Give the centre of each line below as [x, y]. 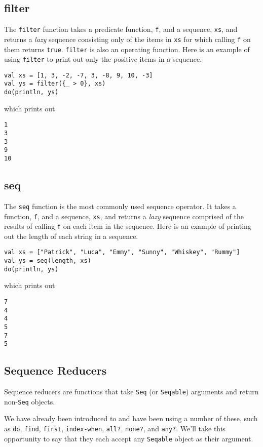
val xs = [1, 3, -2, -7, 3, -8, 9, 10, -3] [79, 75]
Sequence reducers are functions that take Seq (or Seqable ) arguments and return [131, 392]
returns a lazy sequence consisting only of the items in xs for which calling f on [127, 39]
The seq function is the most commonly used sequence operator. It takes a [120, 206]
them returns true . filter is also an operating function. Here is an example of [127, 49]
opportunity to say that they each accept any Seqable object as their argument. [129, 438]
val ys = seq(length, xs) [48, 261]
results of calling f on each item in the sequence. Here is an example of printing [128, 226]
